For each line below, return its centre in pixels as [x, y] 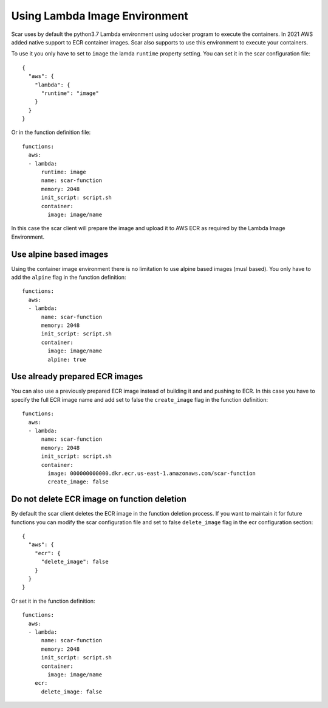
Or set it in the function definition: [53, 601]
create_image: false [78, 482]
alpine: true [67, 359]
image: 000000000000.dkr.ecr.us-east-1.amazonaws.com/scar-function [152, 473]
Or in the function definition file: [51, 132]
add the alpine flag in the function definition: [69, 278]
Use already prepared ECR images [77, 377]
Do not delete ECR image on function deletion [99, 499]
